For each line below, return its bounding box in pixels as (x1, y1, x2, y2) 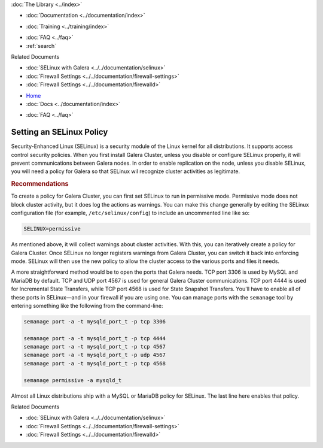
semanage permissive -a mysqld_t (23, 377, 122, 383)
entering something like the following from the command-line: (11, 302, 163, 309)
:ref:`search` (26, 42, 57, 49)
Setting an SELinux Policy (11, 127, 108, 137)
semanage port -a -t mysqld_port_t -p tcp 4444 (23, 335, 166, 341)
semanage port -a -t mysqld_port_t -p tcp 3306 (23, 318, 166, 325)
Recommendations (11, 180, 69, 188)
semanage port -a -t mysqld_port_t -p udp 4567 (23, 352, 166, 359)
